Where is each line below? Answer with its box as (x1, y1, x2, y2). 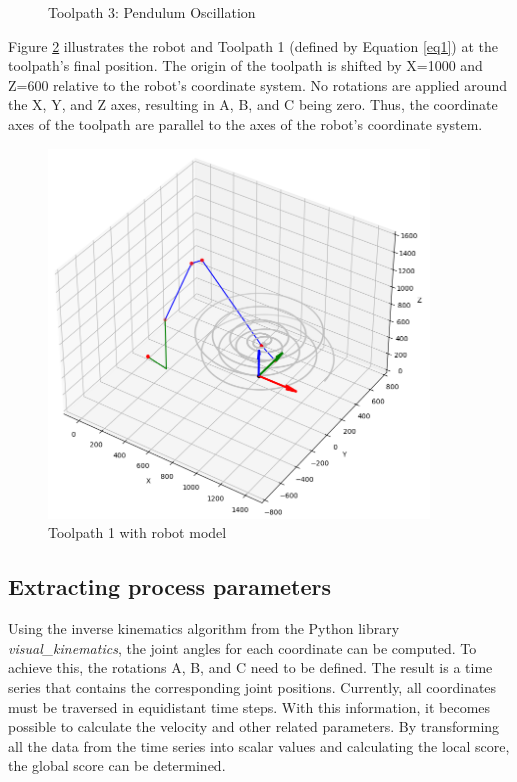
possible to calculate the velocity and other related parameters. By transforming (8, 716, 500, 737)
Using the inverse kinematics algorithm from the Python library (8, 618, 400, 639)
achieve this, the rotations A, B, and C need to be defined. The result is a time (8, 657, 493, 678)
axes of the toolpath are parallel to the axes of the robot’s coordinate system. (8, 113, 483, 134)
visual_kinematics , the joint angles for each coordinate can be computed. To (8, 637, 477, 658)
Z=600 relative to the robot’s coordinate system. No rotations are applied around (8, 74, 508, 95)
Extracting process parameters (8, 571, 332, 602)
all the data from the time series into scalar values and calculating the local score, (8, 735, 510, 756)
